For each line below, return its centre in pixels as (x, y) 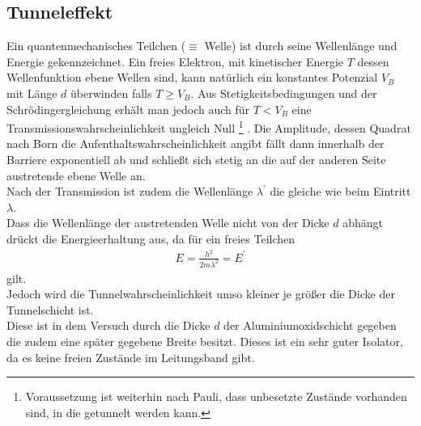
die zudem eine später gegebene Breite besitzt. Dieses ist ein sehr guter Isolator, (205, 341)
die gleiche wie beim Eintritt (340, 191)
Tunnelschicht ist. (50, 309)
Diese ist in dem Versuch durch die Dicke (108, 325)
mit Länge (32, 93)
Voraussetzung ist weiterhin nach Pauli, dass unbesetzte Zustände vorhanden (216, 396)
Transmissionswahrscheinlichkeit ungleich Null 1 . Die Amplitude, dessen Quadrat (209, 127)
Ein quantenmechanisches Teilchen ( (96, 46)
